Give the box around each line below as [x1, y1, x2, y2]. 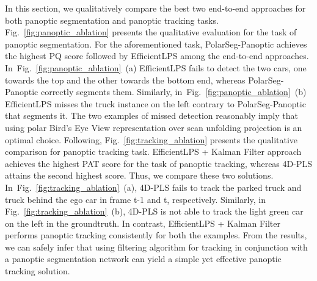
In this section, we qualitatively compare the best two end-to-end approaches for [5, 2, 306, 14]
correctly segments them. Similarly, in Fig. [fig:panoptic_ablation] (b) [40, 85, 307, 98]
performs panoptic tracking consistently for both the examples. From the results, [5, 229, 307, 241]
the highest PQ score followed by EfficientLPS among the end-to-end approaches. [5, 49, 309, 62]
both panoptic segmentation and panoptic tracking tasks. [5, 13, 219, 26]
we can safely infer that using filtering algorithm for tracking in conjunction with [5, 240, 308, 253]
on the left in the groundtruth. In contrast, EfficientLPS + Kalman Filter [5, 216, 281, 229]
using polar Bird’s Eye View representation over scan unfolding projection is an [5, 121, 302, 133]
